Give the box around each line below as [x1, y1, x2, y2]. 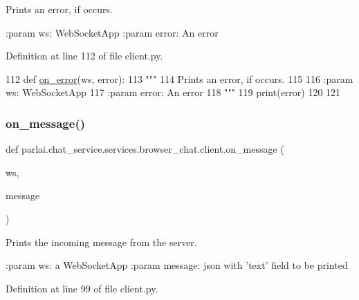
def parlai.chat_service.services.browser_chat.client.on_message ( [6, 142, 284, 156]
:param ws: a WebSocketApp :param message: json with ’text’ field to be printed [6, 258, 348, 272]
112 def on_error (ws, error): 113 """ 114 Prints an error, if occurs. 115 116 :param [6, 71, 353, 86]
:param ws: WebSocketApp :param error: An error [6, 25, 219, 39]
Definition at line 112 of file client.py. [6, 48, 163, 63]
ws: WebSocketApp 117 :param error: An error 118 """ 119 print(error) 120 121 [6, 85, 341, 100]
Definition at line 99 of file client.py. [6, 281, 158, 295]
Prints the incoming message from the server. [6, 234, 197, 249]
